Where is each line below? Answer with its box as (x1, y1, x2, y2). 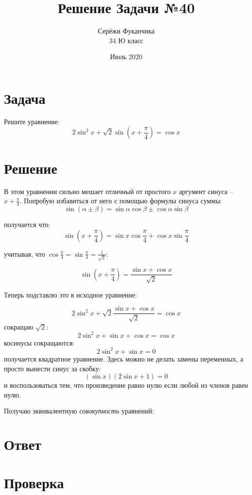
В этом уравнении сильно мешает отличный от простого (4, 186, 171, 196)
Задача (4, 88, 46, 108)
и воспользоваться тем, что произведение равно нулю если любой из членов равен (4, 380, 248, 390)
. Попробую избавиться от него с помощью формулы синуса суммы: (19, 196, 222, 206)
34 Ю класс (109, 35, 144, 45)
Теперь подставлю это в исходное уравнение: (4, 289, 137, 299)
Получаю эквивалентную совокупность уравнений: (4, 406, 154, 416)
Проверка (4, 472, 64, 492)
